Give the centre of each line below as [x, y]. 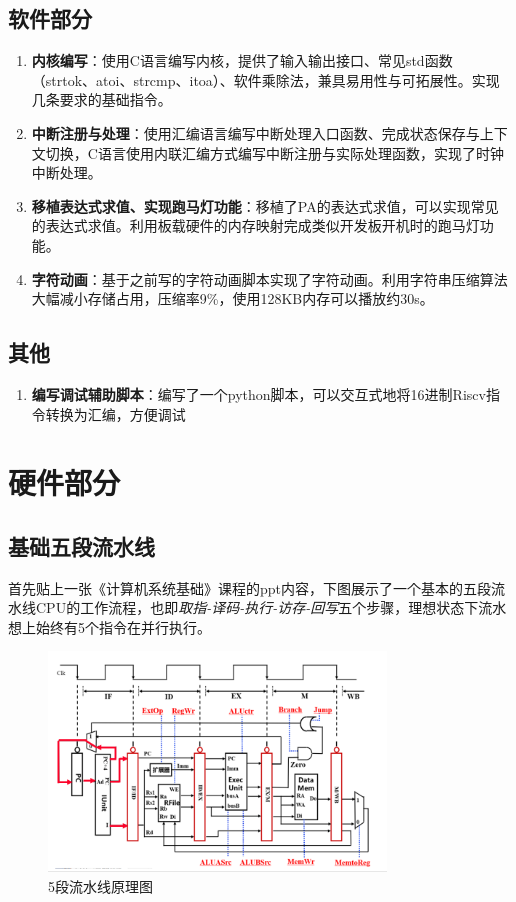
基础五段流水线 [81, 545]
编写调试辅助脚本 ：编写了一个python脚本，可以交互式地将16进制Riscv [258, 393]
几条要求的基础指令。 [101, 99]
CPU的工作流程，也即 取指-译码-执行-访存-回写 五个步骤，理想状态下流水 [271, 607]
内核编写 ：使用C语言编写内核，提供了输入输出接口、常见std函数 [242, 60]
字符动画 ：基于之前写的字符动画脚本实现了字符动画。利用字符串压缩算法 [269, 278]
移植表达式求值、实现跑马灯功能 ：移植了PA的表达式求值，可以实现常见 [265, 205]
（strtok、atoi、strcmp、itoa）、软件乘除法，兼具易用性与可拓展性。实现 [265, 79]
